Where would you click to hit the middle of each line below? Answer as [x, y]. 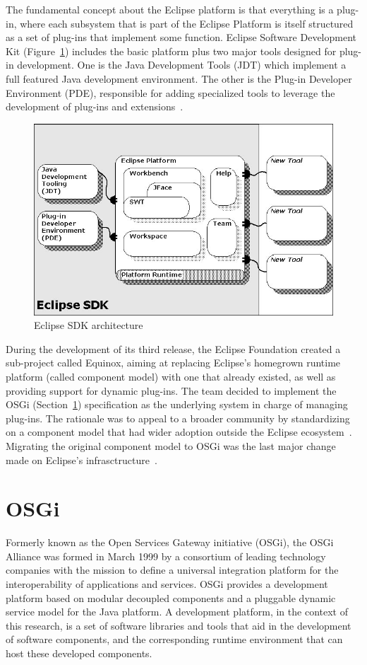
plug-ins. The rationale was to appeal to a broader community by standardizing [178, 418]
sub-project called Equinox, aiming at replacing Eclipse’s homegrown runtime [173, 363]
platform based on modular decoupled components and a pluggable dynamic [171, 597]
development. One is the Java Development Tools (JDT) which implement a [182, 65]
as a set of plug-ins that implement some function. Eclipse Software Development [181, 37]
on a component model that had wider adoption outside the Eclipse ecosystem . [179, 432]
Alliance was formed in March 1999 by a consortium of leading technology [166, 556]
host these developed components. [79, 653]
